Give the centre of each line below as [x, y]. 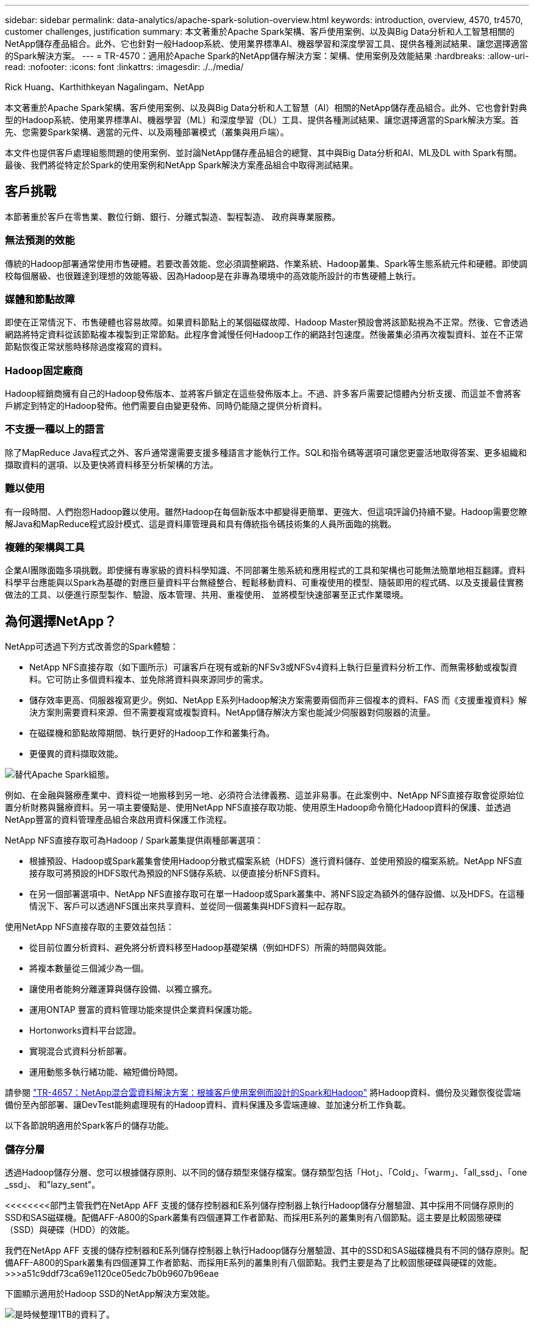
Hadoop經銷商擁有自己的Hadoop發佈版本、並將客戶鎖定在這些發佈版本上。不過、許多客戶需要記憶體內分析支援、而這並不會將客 [263, 394]
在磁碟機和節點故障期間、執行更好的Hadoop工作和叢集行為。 [152, 733]
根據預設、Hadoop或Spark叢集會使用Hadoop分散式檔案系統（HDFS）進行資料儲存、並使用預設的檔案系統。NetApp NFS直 [276, 861]
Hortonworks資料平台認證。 [85, 1031]
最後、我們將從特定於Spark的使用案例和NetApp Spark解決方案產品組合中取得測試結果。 [182, 165]
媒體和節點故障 [40, 299]
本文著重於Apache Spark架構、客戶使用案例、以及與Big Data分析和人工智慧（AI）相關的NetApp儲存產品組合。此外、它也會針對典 [266, 108]
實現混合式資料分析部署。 [80, 1051]
